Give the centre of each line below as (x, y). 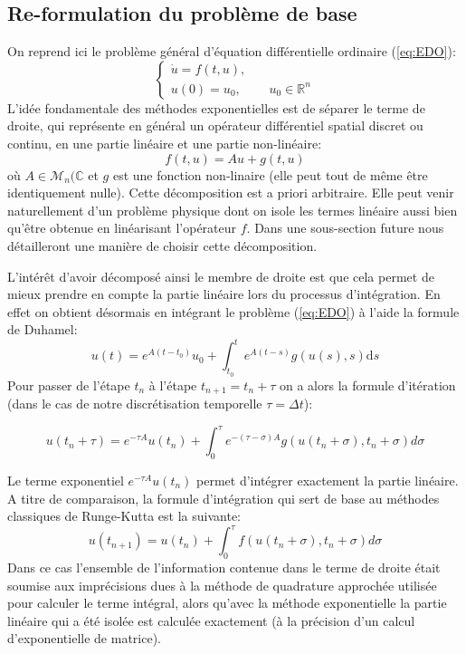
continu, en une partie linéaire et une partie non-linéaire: (165, 143)
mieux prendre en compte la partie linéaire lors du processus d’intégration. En (224, 294)
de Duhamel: (43, 329)
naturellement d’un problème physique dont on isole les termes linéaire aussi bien (233, 210)
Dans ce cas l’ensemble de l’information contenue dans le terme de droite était (224, 567)
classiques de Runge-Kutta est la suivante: (124, 516)
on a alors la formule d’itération (367, 385)
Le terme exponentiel (66, 480)
